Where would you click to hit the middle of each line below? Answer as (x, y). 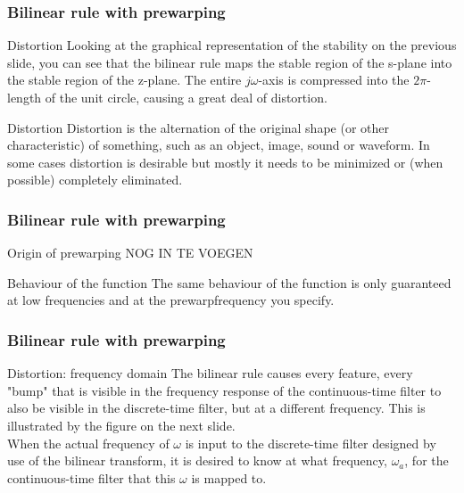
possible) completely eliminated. (95, 180)
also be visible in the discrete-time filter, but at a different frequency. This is (216, 408)
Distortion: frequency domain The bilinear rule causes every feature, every (210, 373)
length (25, 97)
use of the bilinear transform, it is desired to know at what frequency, (197, 460)
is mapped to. (229, 477)
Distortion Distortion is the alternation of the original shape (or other (198, 127)
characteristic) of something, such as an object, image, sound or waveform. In (219, 145)
